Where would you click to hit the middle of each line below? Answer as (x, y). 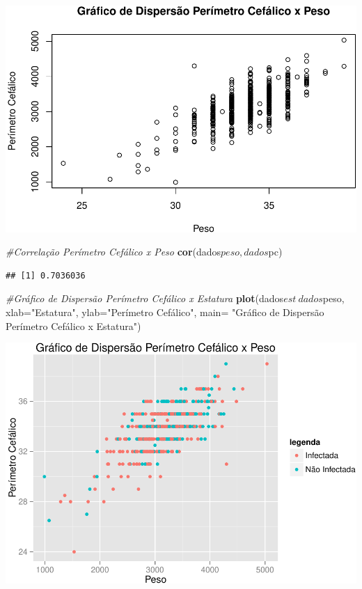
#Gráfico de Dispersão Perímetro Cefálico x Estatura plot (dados (145, 298)
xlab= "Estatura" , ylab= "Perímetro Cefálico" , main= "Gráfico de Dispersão (165, 312)
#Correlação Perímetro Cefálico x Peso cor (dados (113, 252)
